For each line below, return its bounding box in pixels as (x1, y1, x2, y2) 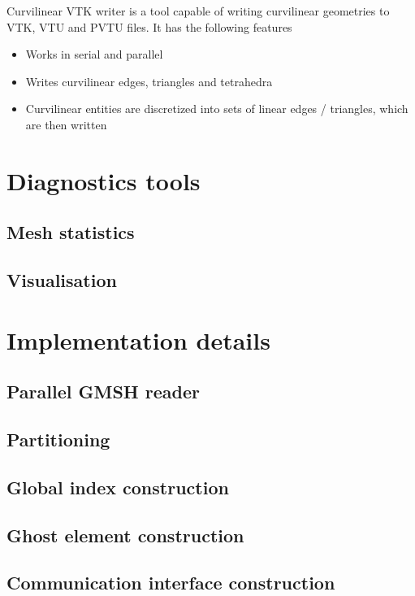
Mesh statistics (6, 220, 135, 245)
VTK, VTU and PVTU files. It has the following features (6, 18, 292, 35)
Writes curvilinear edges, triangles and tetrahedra (25, 72, 273, 89)
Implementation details (6, 323, 270, 356)
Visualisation (6, 268, 117, 293)
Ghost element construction (6, 522, 244, 547)
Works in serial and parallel (25, 46, 163, 63)
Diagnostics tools (6, 163, 201, 197)
